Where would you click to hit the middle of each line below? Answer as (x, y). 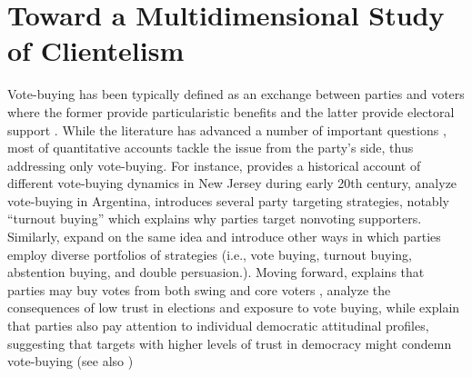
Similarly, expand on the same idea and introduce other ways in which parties (224, 237)
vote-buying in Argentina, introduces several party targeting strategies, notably (228, 200)
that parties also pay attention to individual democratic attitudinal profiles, (218, 326)
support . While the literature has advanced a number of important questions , (227, 129)
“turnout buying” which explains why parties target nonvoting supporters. (215, 218)
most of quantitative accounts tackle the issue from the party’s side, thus (211, 148)
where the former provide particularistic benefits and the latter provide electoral (231, 111)
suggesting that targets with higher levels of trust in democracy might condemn (230, 343)
